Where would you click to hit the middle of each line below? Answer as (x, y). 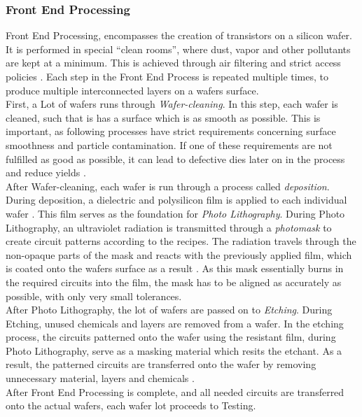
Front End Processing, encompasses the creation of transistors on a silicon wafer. (179, 35)
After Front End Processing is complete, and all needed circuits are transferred (175, 391)
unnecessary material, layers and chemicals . (100, 378)
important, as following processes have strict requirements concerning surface (171, 131)
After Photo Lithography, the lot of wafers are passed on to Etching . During (169, 310)
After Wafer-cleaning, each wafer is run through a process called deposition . (168, 186)
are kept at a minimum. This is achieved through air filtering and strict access (173, 63)
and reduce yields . (46, 172)
